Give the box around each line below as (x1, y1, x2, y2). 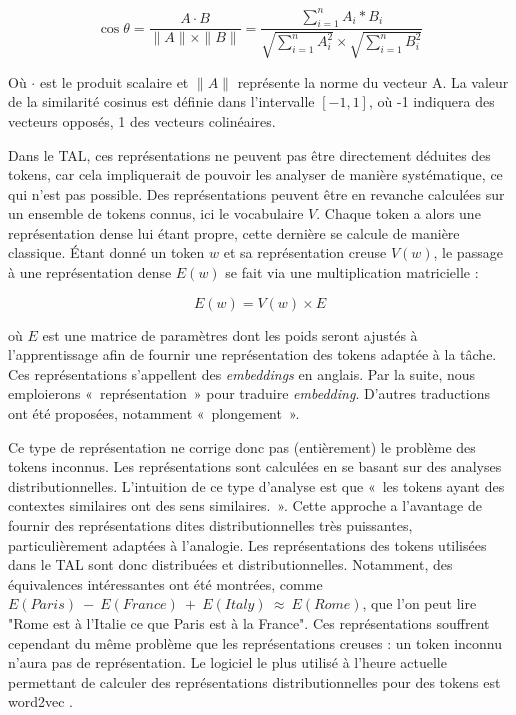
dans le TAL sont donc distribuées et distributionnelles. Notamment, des (8, 554, 453, 575)
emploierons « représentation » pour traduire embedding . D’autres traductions (8, 383, 490, 404)
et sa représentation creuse (223, 242, 387, 263)
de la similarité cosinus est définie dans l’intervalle (8, 91, 315, 112)
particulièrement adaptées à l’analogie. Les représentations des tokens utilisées (8, 534, 487, 555)
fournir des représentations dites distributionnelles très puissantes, (8, 515, 413, 535)
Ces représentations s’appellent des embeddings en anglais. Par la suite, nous (8, 363, 476, 384)
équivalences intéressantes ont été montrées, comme (8, 573, 323, 594)
